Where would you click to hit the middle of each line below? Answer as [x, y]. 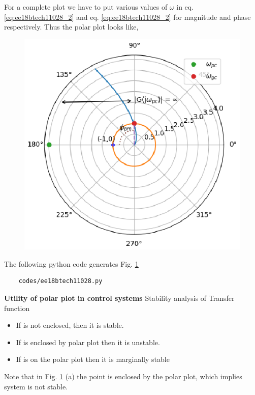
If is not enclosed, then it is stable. [70, 325]
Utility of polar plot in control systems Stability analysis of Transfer [119, 298]
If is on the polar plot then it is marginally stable [93, 359]
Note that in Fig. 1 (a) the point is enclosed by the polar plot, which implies [123, 376]
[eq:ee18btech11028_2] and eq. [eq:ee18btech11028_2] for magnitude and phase [127, 17]
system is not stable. [36, 386]
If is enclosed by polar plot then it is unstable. [88, 342]
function [17, 308]
